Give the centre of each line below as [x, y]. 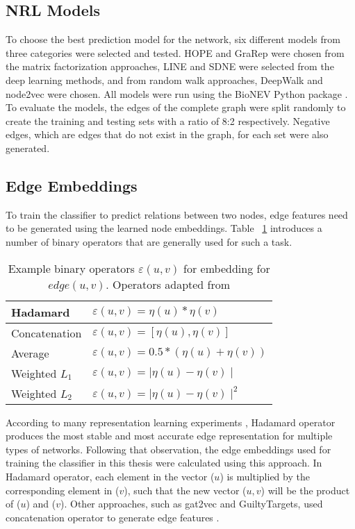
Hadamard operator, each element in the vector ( [110, 476]
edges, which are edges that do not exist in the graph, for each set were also [167, 134]
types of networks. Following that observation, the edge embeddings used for [168, 449]
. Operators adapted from [168, 284]
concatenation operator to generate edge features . [113, 517]
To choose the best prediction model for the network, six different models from [173, 39]
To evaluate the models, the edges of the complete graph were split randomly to [176, 107]
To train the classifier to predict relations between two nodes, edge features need [177, 214]
